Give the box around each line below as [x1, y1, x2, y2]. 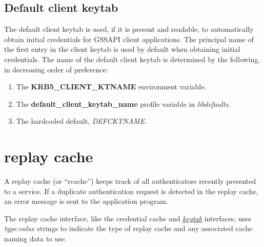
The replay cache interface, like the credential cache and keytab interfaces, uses [4, 213, 251, 223]
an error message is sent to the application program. [4, 196, 168, 206]
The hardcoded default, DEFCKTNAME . [16, 116, 147, 126]
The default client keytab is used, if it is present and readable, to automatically [4, 24, 254, 34]
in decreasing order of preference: [4, 64, 108, 74]
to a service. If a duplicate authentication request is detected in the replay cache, [4, 185, 258, 196]
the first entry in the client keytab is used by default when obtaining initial [4, 44, 240, 54]
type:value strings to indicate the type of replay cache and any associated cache [4, 223, 253, 234]
